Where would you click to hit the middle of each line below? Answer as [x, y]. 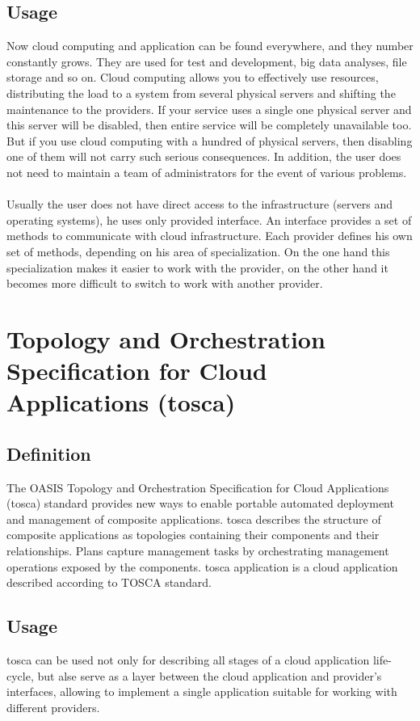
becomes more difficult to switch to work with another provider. [165, 283]
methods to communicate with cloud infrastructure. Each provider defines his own [210, 236]
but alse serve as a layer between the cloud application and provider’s [210, 675]
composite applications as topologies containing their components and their [193, 535]
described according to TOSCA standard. [109, 582]
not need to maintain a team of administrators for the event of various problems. [207, 172]
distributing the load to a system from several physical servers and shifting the [201, 93]
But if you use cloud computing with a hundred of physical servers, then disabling [210, 140]
